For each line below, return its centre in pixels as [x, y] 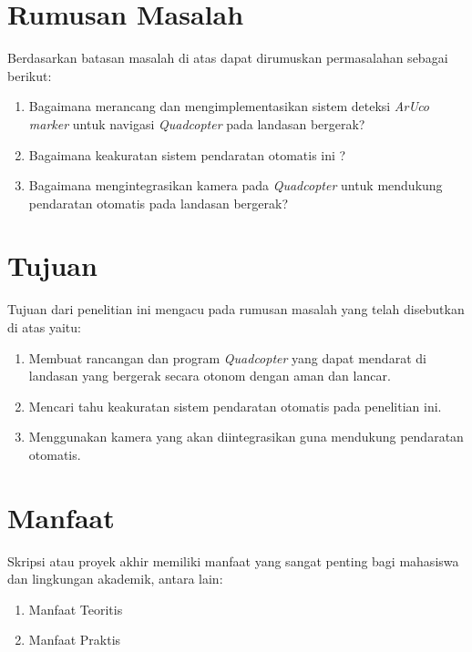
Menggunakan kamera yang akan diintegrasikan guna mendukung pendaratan [246, 437]
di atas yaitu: [44, 327]
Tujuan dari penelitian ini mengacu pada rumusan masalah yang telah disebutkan [236, 309]
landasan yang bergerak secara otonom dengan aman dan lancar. [210, 376]
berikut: [30, 75]
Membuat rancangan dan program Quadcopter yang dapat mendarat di [227, 357]
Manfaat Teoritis [76, 609]
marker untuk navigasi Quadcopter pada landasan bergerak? [197, 123]
